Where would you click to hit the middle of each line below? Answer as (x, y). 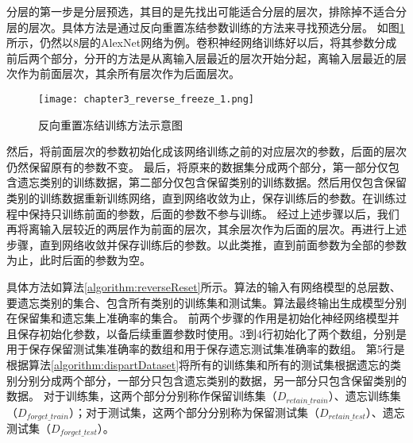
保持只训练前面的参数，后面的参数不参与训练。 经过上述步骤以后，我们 (214, 213)
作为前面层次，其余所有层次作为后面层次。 (128, 73)
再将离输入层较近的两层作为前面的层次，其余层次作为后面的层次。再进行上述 (206, 229)
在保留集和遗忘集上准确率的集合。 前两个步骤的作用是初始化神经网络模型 (197, 318)
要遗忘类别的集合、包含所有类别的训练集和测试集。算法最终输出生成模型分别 (206, 302)
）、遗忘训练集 (365, 396)
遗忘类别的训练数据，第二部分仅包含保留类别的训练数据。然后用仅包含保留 (212, 182)
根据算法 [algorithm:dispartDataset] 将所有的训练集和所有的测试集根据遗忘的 (199, 364)
